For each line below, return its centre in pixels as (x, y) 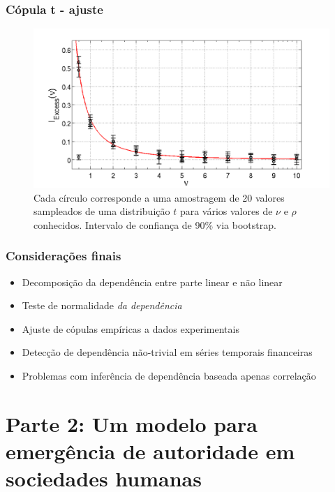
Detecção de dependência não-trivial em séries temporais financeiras (167, 352)
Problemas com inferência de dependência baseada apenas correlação (169, 375)
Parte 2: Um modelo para (132, 423)
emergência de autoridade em (150, 450)
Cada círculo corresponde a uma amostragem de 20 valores (159, 197)
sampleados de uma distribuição (102, 211)
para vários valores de (226, 211)
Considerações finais (64, 256)
